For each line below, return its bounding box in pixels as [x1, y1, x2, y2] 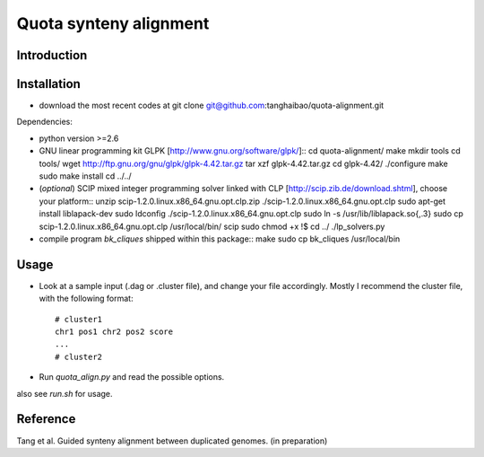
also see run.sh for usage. [16, 388, 113, 399]
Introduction [16, 48, 88, 63]
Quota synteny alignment [16, 13, 210, 33]
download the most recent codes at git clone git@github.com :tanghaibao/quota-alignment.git [39, 100, 385, 111]
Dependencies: [16, 117, 73, 127]
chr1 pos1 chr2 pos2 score [55, 327, 174, 337]
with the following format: [39, 293, 134, 304]
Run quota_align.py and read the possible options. [39, 372, 225, 382]
